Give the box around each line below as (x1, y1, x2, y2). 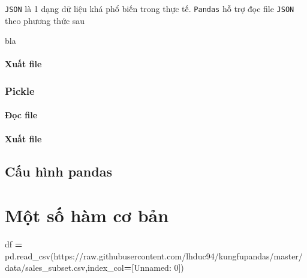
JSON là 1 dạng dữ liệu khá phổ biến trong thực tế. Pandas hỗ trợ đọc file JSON (5, 2, 294, 14)
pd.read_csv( (5, 249, 54, 262)
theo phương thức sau (5, 14, 85, 26)
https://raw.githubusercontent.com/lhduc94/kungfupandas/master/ (53, 249, 303, 262)
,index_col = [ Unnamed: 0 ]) (85, 261, 184, 274)
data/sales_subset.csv (5, 261, 86, 274)
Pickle (5, 83, 35, 98)
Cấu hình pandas (5, 162, 112, 180)
